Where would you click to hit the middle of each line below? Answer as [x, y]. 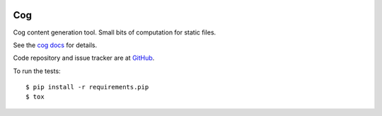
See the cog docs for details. [55, 45]
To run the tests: [37, 71]
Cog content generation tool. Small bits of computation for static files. [115, 32]
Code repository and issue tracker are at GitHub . [84, 58]
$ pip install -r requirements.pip [87, 87]
